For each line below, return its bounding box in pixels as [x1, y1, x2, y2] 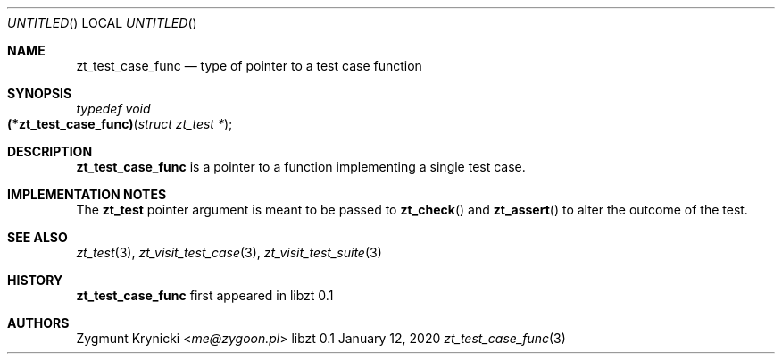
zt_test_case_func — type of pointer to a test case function [76, 58, 422, 73]
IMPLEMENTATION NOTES [7, 187, 167, 202]
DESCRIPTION [7, 144, 93, 159]
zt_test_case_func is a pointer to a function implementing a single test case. [76, 159, 526, 174]
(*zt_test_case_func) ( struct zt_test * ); [7, 116, 233, 131]
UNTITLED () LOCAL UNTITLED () [7, 15, 197, 30]
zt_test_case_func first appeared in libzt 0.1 [76, 288, 334, 303]
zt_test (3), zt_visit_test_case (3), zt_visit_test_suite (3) [76, 245, 382, 260]
